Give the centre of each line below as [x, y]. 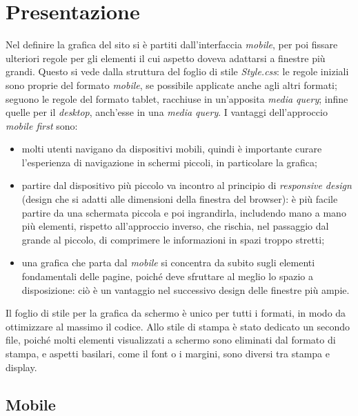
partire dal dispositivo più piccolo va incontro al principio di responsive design [187, 185]
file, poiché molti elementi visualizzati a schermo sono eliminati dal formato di [171, 340]
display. [21, 367]
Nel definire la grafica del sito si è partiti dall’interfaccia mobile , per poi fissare [172, 44]
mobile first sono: [42, 125]
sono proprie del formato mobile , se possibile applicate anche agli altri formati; [171, 85]
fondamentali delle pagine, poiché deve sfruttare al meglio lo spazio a [167, 276]
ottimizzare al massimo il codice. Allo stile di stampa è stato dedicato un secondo [178, 326]
